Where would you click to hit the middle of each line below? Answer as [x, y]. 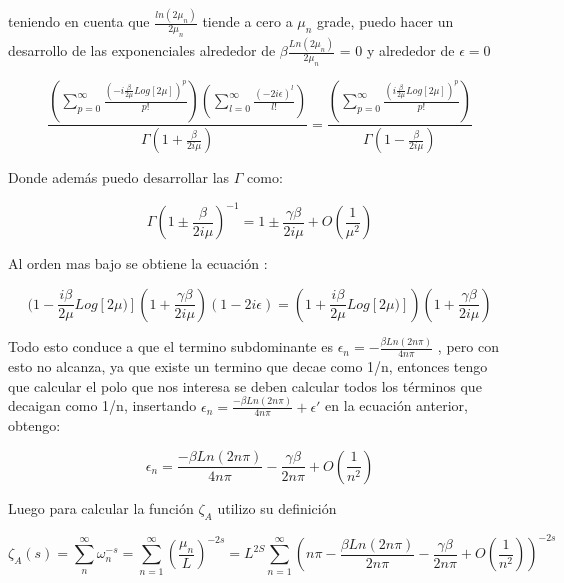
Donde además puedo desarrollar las [119, 177]
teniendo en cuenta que [79, 21]
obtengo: [34, 425]
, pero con [468, 346]
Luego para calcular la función [101, 507]
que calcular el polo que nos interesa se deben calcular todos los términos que [245, 385]
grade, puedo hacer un [385, 21]
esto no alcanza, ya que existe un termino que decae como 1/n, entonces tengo [248, 365]
